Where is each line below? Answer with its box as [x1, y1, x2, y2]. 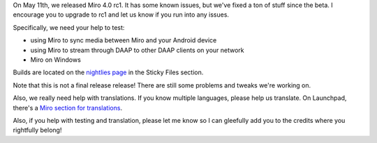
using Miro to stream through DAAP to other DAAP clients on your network [30, 46, 244, 54]
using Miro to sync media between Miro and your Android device [30, 36, 217, 44]
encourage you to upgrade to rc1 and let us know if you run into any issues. [13, 10, 230, 19]
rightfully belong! [13, 126, 62, 135]
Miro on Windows [30, 56, 82, 64]
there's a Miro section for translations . [13, 103, 122, 112]
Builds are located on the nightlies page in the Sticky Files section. [13, 68, 204, 76]
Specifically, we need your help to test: [13, 23, 125, 31]
